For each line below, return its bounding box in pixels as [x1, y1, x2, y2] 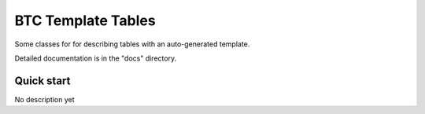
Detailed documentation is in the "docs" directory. [14, 53, 177, 63]
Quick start [14, 74, 71, 87]
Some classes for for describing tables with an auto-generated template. [14, 39, 250, 49]
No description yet [14, 94, 75, 104]
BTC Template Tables [14, 12, 157, 29]
